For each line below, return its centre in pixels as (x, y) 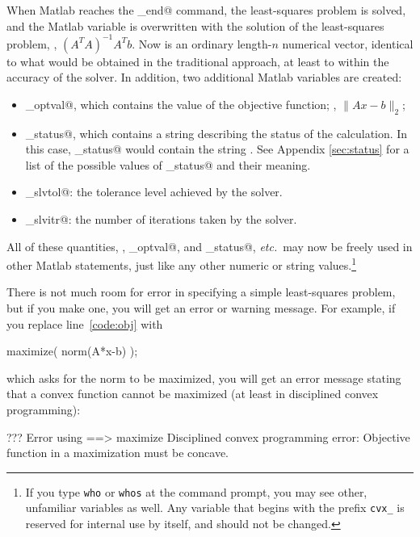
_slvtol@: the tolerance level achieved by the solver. (154, 192)
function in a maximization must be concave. (118, 453)
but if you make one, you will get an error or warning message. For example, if (201, 308)
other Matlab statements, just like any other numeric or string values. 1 (182, 264)
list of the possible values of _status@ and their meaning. (168, 164)
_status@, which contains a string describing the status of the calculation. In (216, 133)
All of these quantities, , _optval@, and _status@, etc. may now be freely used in (210, 246)
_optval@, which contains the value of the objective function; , (181, 104)
